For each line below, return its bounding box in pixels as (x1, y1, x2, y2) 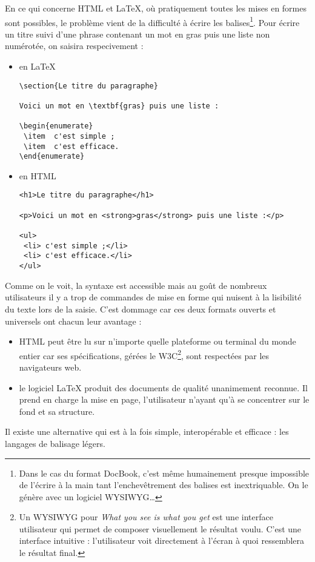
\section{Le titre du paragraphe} (19, 81, 158, 90)
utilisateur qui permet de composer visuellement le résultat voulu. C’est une (19, 522, 302, 535)
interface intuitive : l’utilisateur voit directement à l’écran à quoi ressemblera (19, 534, 305, 547)
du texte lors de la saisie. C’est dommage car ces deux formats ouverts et (5, 302, 276, 315)
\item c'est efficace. (23, 142, 119, 151)
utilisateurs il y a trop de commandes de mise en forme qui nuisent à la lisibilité (5, 291, 302, 303)
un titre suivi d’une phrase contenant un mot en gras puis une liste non (5, 27, 270, 40)
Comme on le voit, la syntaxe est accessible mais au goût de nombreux (5, 279, 267, 291)
